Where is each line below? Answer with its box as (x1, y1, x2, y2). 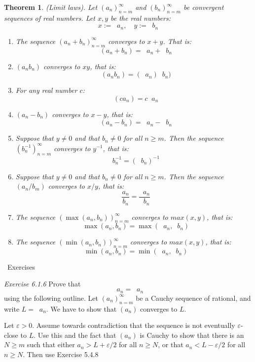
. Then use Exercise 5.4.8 (23, 349, 99, 359)
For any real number (15, 85, 77, 95)
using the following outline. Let (4, 292, 98, 303)
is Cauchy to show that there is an (140, 329, 244, 340)
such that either (27, 339, 75, 350)
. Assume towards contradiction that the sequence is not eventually (32, 320, 235, 330)
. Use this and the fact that (34, 329, 116, 340)
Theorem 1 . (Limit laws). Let (4, 2, 98, 12)
